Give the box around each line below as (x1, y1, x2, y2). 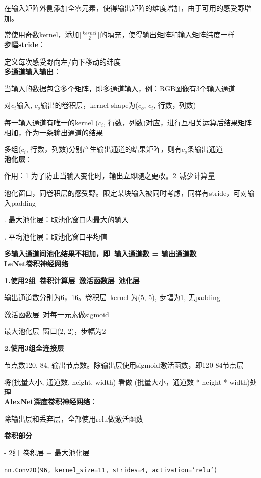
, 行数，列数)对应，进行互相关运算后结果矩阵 (103, 116, 252, 127)
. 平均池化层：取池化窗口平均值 (4, 231, 108, 242)
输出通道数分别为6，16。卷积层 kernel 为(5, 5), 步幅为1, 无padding (4, 292, 220, 303)
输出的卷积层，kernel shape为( (40, 100, 138, 110)
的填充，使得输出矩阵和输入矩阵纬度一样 (100, 29, 235, 40)
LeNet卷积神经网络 (4, 258, 69, 268)
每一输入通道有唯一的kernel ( (4, 116, 98, 127)
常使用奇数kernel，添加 (4, 29, 79, 40)
